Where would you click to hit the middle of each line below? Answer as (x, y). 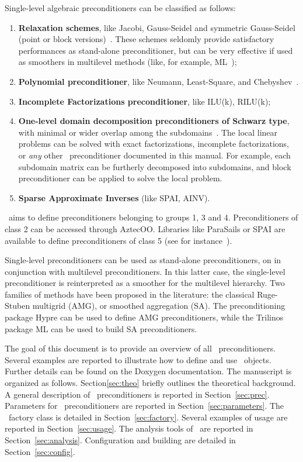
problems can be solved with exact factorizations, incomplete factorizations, (154, 144)
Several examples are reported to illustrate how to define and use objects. (138, 359)
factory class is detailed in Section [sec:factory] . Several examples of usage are (148, 417)
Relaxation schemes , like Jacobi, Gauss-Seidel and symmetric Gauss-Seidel (157, 27)
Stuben (18, 306)
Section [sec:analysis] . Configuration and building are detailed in (120, 440)
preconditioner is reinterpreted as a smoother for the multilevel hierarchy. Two (145, 283)
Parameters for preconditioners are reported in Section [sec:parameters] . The (144, 406)
